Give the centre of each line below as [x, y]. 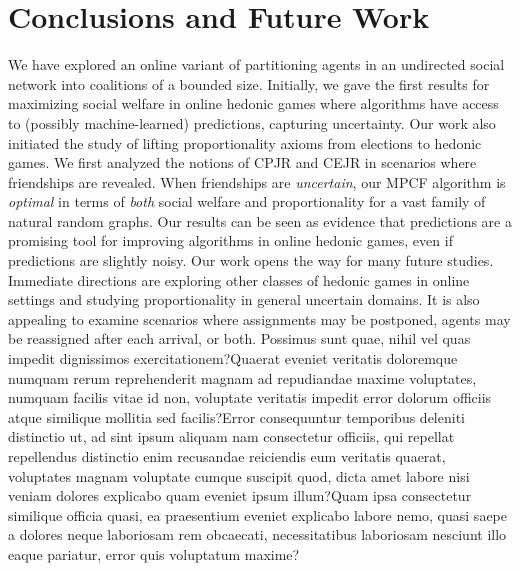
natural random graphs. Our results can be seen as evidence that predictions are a [260, 220]
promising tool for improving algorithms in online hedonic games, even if [230, 240]
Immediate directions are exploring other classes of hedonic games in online [239, 279]
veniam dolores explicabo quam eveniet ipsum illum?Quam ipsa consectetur [240, 495]
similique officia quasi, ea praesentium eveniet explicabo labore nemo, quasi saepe [257, 514]
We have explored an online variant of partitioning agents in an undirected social [256, 64]
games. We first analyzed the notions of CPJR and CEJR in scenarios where [242, 162]
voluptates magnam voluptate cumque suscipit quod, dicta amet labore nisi [239, 475]
